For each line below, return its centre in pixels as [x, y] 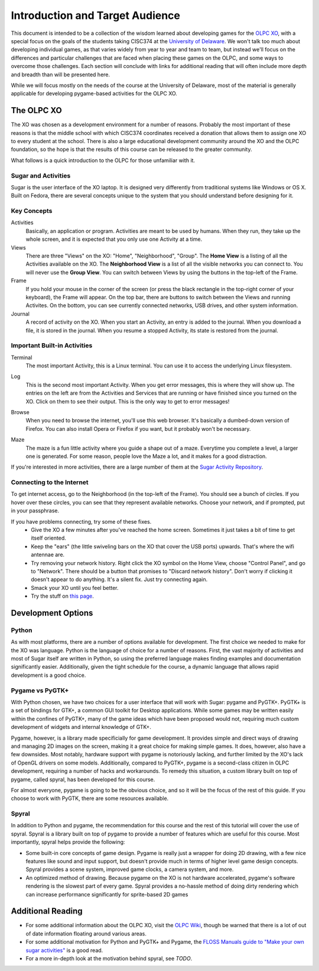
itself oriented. [48, 538]
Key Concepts [32, 211]
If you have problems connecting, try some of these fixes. [81, 521]
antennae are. [48, 555]
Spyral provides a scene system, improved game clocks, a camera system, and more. [130, 869]
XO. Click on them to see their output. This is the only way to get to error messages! [128, 401]
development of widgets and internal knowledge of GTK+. [81, 727]
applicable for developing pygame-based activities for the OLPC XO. [94, 93]
